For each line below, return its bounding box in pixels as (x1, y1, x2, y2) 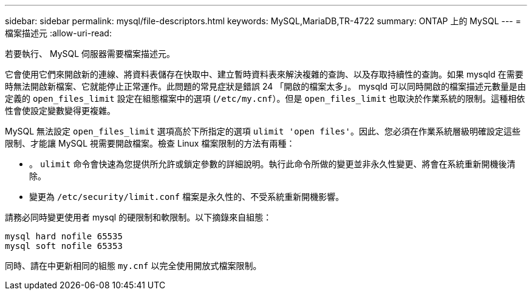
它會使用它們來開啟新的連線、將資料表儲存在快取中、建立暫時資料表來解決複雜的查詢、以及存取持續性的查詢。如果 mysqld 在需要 (5, 69, 523, 79)
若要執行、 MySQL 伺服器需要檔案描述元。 (5, 48, 176, 59)
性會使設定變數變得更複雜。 (5, 105, 115, 116)
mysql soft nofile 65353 (5, 241, 123, 251)
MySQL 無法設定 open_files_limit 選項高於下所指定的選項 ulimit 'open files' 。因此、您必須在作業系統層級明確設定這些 (5, 126, 520, 136)
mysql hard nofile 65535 (5, 231, 123, 241)
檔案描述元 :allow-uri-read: (5, 28, 112, 38)
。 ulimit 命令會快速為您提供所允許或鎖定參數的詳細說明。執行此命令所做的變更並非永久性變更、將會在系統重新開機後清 (29, 159, 516, 169)
